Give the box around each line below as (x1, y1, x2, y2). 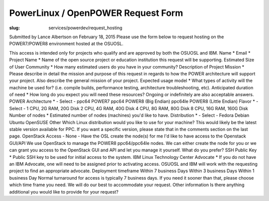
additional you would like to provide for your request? (9, 189, 119, 195)
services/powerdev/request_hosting (48, 25, 123, 31)
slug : (9, 25, 20, 31)
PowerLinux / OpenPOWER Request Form (9, 7, 183, 18)
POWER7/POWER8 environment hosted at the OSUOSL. (9, 41, 124, 47)
